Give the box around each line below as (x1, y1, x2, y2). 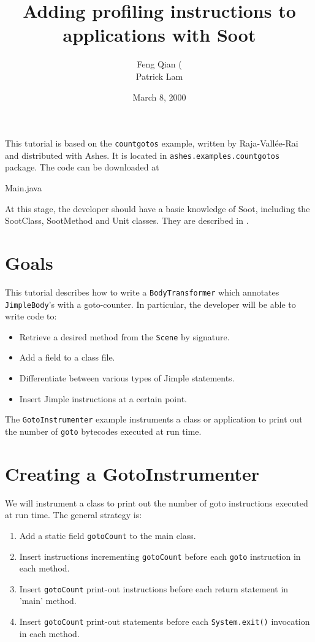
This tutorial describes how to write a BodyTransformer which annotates (5, 285, 279, 298)
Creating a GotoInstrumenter (5, 460, 260, 486)
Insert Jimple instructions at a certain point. (19, 392, 187, 405)
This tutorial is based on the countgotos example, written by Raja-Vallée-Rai (5, 137, 298, 150)
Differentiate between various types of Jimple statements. (19, 372, 235, 384)
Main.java (5, 182, 42, 194)
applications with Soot (63, 22, 256, 47)
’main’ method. (19, 594, 77, 607)
